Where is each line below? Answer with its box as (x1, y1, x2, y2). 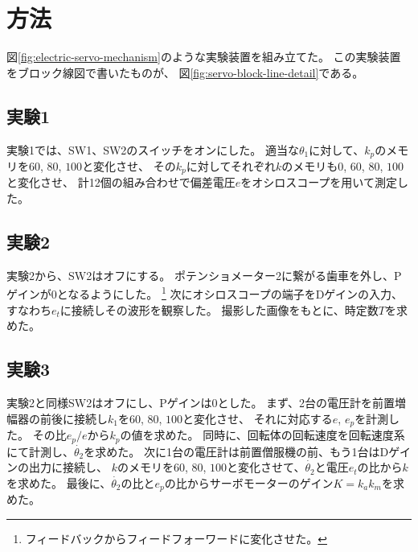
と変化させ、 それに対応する (182, 410, 333, 426)
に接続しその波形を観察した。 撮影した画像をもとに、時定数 (59, 301, 379, 318)
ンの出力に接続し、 (6, 459, 108, 476)
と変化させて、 (227, 459, 305, 476)
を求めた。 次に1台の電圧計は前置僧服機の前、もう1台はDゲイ (84, 443, 411, 459)
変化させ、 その (93, 157, 176, 174)
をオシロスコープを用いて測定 (240, 174, 397, 191)
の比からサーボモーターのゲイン (164, 474, 334, 491)
